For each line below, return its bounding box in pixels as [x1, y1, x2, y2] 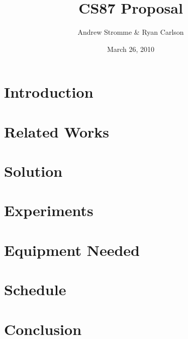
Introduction [4, 82, 93, 102]
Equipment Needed [4, 239, 140, 260]
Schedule [4, 279, 66, 300]
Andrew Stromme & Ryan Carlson [77, 27, 184, 37]
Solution [4, 161, 63, 181]
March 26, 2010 [107, 43, 155, 54]
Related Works [4, 121, 110, 142]
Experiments [4, 200, 93, 221]
